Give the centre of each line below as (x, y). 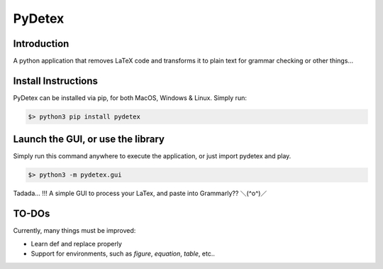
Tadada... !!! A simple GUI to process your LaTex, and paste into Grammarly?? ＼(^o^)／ (140, 193)
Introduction (41, 44)
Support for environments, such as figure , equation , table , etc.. (123, 254)
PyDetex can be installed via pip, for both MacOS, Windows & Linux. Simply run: (130, 98)
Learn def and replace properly (76, 243)
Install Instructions (56, 81)
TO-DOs (32, 214)
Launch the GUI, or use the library (89, 139)
